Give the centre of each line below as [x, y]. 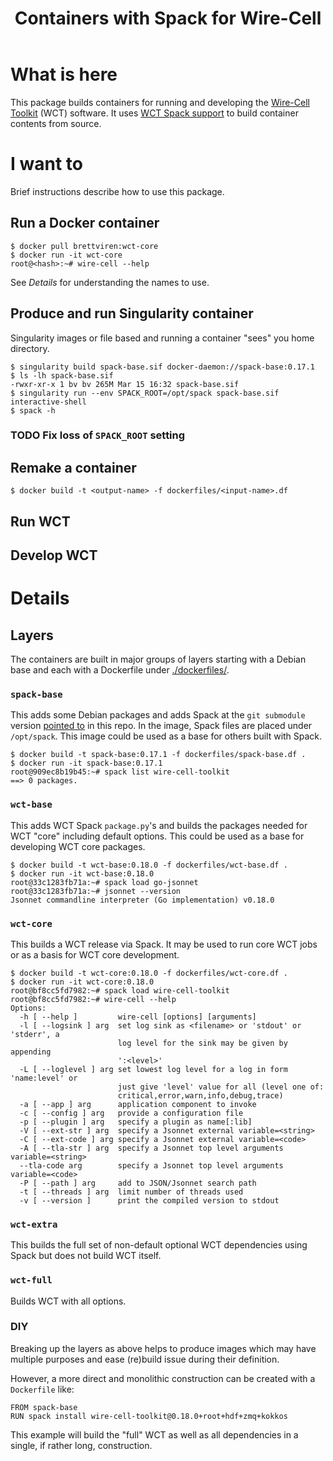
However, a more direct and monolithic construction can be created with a [163, 1378]
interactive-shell [48, 402]
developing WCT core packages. [78, 846]
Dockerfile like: [42, 1389]
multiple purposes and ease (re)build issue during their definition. [145, 1359]
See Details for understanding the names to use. [110, 282]
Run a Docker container [85, 223]
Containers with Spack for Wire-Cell [168, 18]
